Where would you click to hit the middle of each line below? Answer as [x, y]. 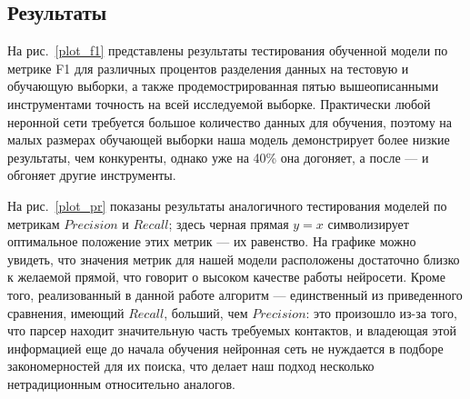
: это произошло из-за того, [381, 312]
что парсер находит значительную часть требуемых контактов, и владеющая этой [232, 330]
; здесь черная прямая [229, 223]
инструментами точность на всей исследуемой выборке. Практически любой [219, 103]
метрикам [34, 223]
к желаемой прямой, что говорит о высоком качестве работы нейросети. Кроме [226, 277]
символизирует [368, 223]
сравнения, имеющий [66, 312]
